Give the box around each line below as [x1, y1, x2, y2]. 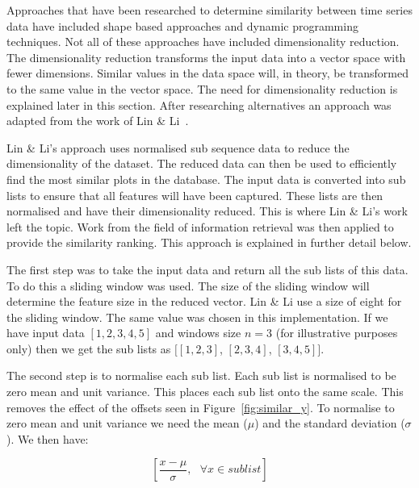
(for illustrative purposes [275, 324, 398, 341]
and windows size [155, 324, 241, 341]
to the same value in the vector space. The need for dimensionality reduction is [6, 80, 398, 97]
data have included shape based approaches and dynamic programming [6, 17, 358, 34]
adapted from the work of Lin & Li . [6, 112, 189, 129]
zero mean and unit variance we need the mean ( [6, 415, 248, 432]
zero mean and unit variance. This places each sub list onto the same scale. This [6, 383, 404, 400]
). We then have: [6, 430, 89, 447]
